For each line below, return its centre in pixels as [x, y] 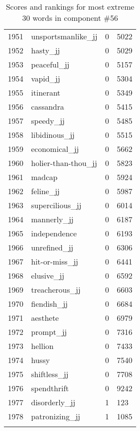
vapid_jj [46, 78]
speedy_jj [48, 121]
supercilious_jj [56, 205]
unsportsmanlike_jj [64, 36]
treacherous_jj [56, 290]
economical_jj [55, 149]
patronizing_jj [56, 416]
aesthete [45, 318]
